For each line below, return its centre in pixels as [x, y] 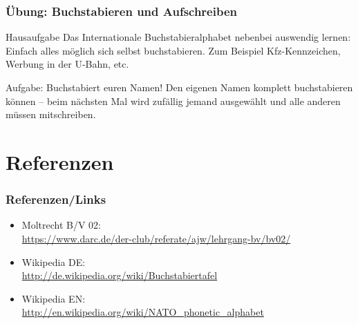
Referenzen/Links [56, 199]
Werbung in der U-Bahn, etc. [67, 64]
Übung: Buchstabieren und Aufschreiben [122, 11]
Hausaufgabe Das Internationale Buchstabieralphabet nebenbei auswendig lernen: [178, 37]
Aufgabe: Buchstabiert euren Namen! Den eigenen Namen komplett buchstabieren [179, 87]
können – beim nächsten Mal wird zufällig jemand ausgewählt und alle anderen [173, 101]
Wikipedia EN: [54, 298]
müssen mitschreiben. [51, 114]
